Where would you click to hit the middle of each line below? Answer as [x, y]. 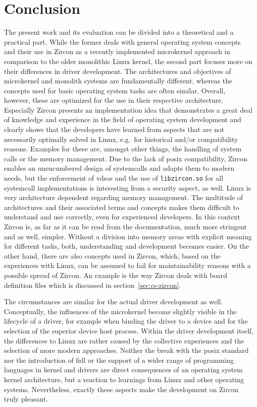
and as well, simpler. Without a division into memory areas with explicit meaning [128, 236]
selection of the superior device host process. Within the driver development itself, [129, 331]
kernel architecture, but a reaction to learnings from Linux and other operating [124, 379]
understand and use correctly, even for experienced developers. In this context [122, 217]
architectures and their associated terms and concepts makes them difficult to [122, 207]
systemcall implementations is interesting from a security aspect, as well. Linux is [128, 187]
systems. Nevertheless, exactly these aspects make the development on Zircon [121, 389]
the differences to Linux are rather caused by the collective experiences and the [124, 340]
